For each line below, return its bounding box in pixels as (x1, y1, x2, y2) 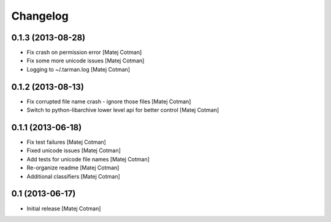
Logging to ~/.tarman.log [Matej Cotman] (26, 65, 131, 73)
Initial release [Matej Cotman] (26, 205, 101, 212)
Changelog (11, 9, 69, 23)
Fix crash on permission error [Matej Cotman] (26, 49, 142, 56)
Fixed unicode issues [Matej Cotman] (26, 147, 121, 154)
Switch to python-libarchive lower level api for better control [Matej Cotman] (26, 106, 219, 114)
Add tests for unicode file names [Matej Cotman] (26, 155, 150, 163)
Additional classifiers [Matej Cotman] (26, 172, 121, 180)
